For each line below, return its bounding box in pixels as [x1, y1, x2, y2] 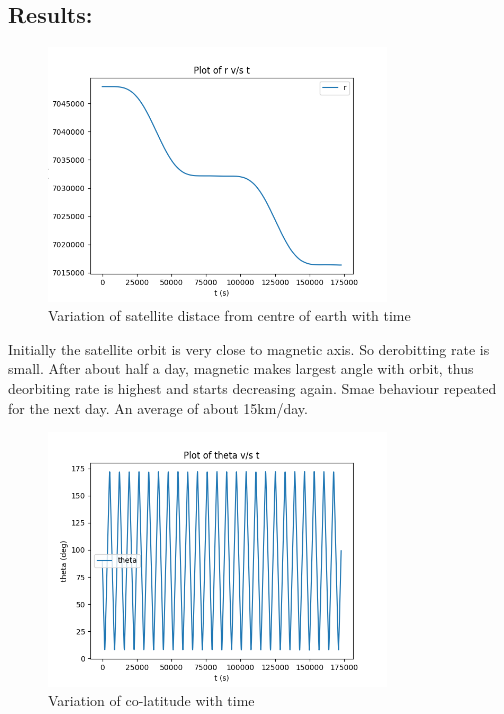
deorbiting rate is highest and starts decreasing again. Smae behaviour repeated [8, 377, 497, 398]
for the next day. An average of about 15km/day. [8, 397, 308, 418]
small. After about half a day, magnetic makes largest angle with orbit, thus [8, 358, 474, 379]
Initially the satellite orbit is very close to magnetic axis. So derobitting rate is [8, 338, 490, 359]
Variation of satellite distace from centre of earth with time [48, 305, 411, 326]
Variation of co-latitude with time [48, 690, 255, 711]
